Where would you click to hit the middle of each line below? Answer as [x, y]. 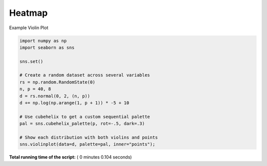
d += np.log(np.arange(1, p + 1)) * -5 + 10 [74, 103]
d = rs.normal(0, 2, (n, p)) [55, 96]
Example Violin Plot [29, 28]
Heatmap [28, 13]
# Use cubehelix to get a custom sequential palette [85, 117]
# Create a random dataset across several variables [85, 75]
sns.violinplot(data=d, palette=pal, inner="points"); [87, 144]
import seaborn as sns [47, 47]
